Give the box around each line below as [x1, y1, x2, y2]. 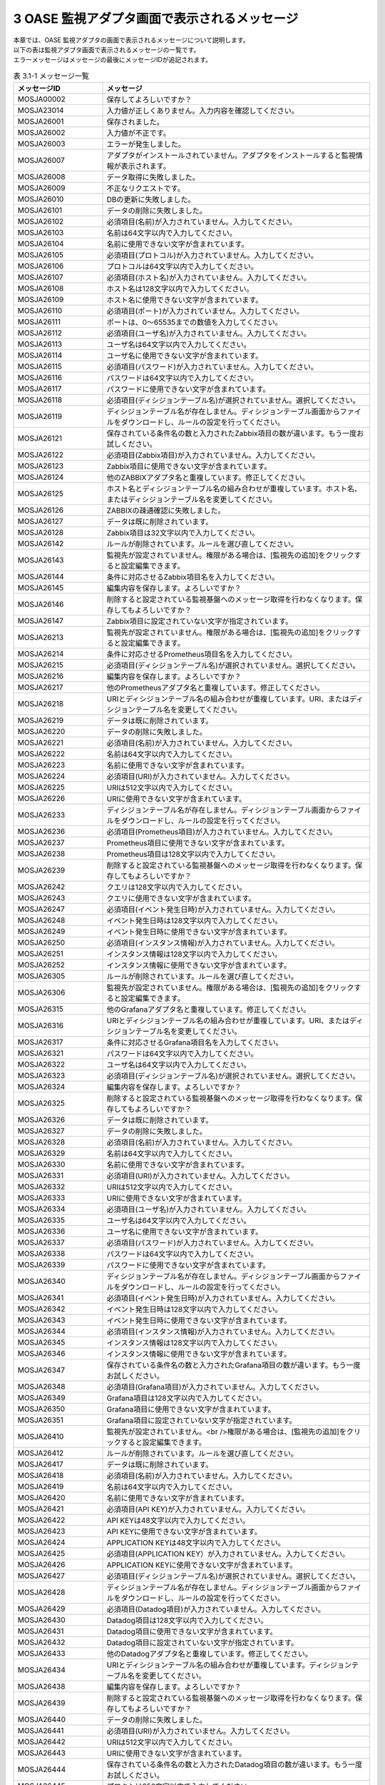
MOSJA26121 [17, 433, 62, 443]
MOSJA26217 [17, 683, 63, 693]
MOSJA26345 [17, 1337, 66, 1347]
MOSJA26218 [17, 699, 64, 709]
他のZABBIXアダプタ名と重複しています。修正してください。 [106, 473, 309, 483]
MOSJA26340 [17, 1277, 66, 1287]
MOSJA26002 [17, 128, 66, 138]
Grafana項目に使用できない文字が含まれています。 [106, 1404, 276, 1414]
